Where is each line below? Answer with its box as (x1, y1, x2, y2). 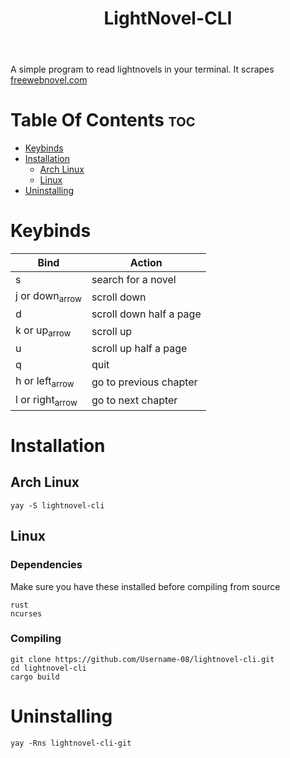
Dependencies (10, 558, 83, 572)
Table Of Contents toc (10, 109, 196, 132)
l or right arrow (15, 392, 78, 408)
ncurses (10, 608, 43, 619)
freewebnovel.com (10, 74, 88, 86)
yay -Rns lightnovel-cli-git (10, 738, 132, 748)
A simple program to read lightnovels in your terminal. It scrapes (10, 63, 275, 76)
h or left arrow (15, 374, 75, 390)
